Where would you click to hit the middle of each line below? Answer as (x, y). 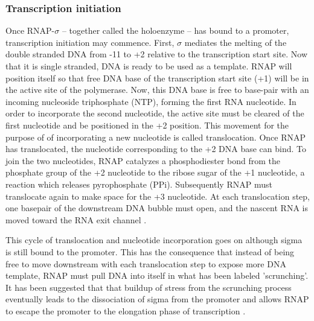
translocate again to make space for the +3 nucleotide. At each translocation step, (158, 196)
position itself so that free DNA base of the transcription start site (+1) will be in (157, 78)
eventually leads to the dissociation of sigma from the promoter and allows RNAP (157, 299)
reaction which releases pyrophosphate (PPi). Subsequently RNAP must (139, 184)
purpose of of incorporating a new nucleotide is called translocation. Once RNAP (156, 137)
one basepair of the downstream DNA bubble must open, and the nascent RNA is (157, 208)
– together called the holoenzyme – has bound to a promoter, (175, 30)
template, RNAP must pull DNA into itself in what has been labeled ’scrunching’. (157, 275)
